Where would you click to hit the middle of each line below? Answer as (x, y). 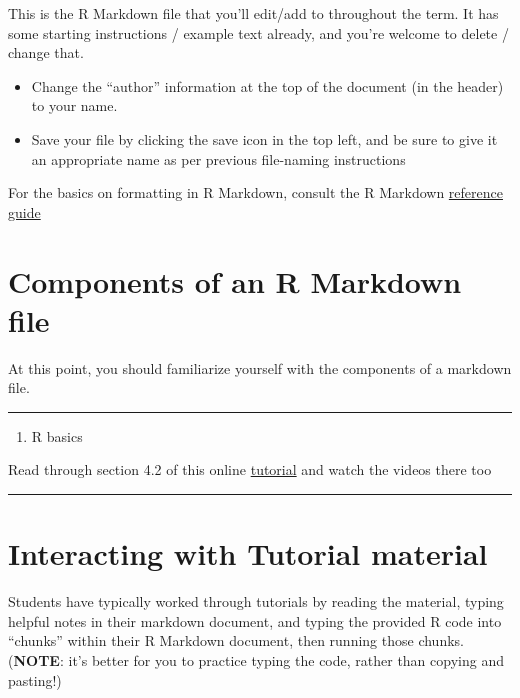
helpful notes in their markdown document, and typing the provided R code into (255, 620)
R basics (57, 435)
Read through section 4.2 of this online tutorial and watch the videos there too (250, 469)
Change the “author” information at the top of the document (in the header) (267, 85)
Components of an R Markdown (235, 280)
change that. (46, 52)
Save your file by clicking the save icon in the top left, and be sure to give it (264, 138)
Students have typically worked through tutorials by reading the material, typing (256, 601)
